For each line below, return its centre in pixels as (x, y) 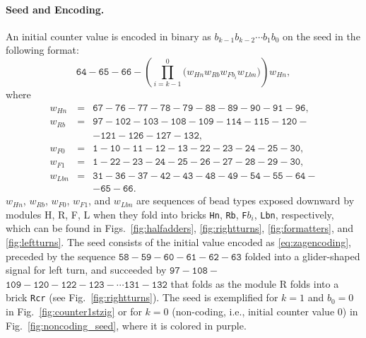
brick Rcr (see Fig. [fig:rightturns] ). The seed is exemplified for (142, 297)
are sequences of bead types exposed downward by (246, 200)
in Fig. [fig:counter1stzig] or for (74, 311)
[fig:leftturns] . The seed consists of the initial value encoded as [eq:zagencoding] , (178, 241)
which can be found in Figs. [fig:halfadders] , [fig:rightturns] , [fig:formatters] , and (180, 228)
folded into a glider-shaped (302, 256)
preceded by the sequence (61, 256)
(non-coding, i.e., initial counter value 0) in (265, 311)
